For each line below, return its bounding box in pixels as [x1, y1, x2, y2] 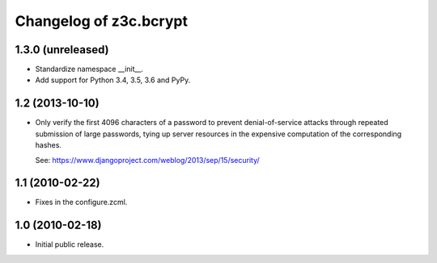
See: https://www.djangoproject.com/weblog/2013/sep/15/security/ [35, 155, 261, 165]
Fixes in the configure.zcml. [35, 198, 128, 207]
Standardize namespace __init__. [35, 65, 144, 74]
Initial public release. [35, 240, 104, 249]
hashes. [35, 140, 62, 150]
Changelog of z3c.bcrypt [15, 12, 188, 30]
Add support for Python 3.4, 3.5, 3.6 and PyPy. [35, 75, 191, 85]
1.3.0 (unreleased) [15, 43, 109, 56]
